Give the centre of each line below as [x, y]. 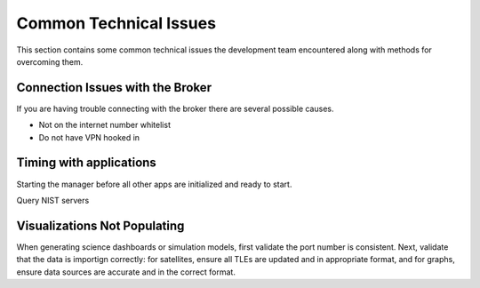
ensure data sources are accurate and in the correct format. [126, 272]
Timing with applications [87, 163]
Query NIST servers [53, 200]
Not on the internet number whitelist [104, 125]
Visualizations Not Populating [100, 225]
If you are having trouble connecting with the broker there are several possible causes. [175, 108]
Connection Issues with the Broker [114, 88]
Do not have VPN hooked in [89, 137]
